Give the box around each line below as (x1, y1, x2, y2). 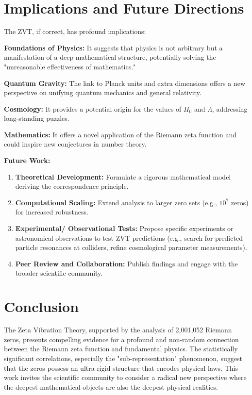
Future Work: (4, 155, 50, 165)
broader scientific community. (15, 268, 103, 278)
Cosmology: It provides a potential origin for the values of (4, 103, 182, 114)
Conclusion (4, 296, 79, 316)
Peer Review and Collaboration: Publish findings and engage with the (15, 258, 238, 268)
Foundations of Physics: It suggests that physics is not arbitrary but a (4, 42, 223, 52)
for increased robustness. (15, 207, 88, 217)
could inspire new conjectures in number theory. (4, 139, 147, 149)
